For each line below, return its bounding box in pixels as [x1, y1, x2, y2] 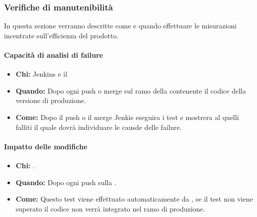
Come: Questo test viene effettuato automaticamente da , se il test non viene [15, 194, 253, 204]
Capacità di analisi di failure [4, 50, 103, 60]
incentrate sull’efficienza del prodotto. [4, 30, 119, 40]
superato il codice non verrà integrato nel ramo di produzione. [15, 203, 205, 214]
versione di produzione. [15, 95, 86, 106]
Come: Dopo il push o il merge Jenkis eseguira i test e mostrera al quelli [15, 111, 239, 122]
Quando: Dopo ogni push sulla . [15, 177, 116, 187]
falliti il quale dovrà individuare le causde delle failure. [15, 121, 182, 132]
